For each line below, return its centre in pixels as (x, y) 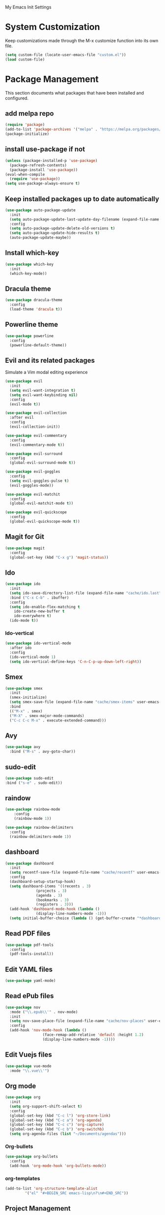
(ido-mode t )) (24, 621)
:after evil (22, 418)
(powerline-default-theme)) (38, 345)
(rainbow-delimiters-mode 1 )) (40, 837)
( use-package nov (23, 1007)
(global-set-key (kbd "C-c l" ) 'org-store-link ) (60, 1116)
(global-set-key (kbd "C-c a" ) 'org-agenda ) (56, 1120)
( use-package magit (25, 548)
